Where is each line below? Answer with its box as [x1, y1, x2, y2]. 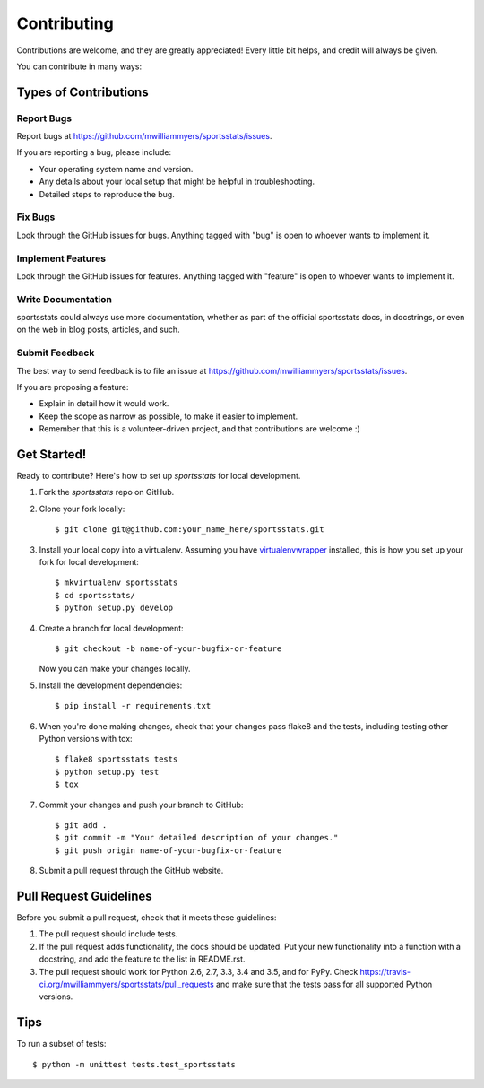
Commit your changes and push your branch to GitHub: [39, 799, 244, 810]
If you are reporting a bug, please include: [16, 147, 172, 158]
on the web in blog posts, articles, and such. [16, 324, 180, 335]
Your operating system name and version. [39, 163, 194, 174]
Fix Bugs [16, 211, 56, 223]
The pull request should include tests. [39, 928, 178, 939]
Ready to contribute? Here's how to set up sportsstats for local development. [16, 471, 301, 482]
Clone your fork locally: [39, 503, 125, 514]
